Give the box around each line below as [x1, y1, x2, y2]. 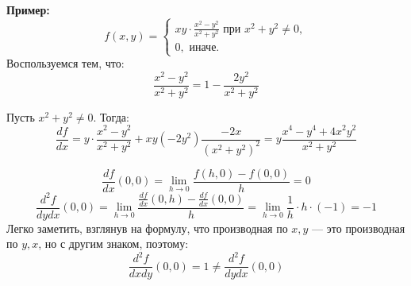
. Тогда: [93, 108, 129, 125]
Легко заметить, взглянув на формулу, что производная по [6, 219, 288, 236]
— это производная [312, 219, 405, 236]
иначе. [189, 41, 220, 53]
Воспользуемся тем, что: [6, 55, 125, 71]
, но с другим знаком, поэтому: [38, 235, 189, 252]
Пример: [6, 2, 50, 17]
